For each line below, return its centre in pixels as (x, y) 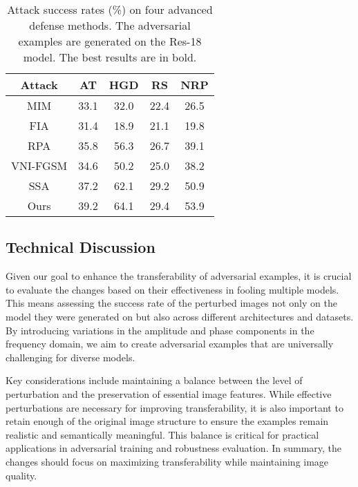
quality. (21, 475)
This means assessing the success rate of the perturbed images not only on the (171, 303)
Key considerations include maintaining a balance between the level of (154, 380)
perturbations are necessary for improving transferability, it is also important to (175, 407)
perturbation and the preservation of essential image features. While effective (169, 393)
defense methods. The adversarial (110, 25)
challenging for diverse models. (70, 357)
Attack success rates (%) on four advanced (110, 9)
